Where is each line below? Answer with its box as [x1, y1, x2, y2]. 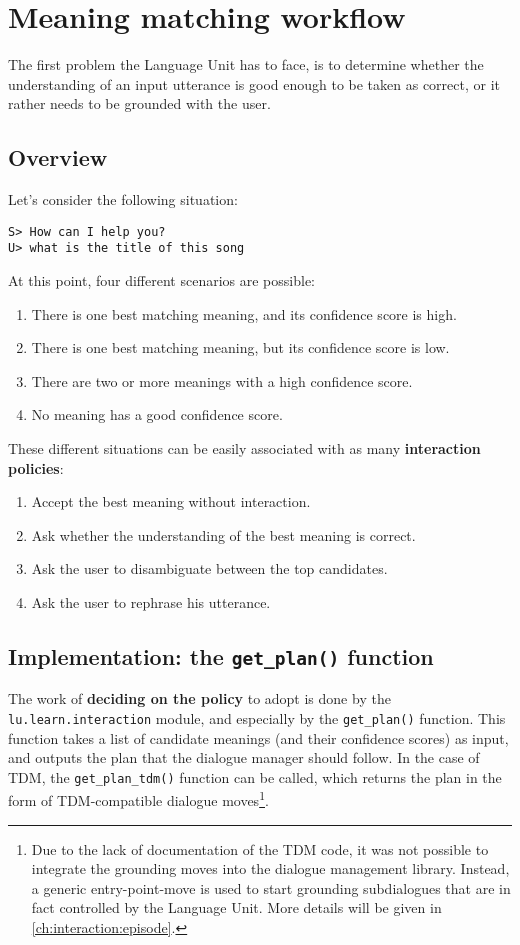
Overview [8, 142, 108, 173]
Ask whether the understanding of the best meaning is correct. [31, 524, 416, 545]
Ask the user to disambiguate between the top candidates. [31, 558, 388, 579]
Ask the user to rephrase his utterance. [31, 591, 271, 612]
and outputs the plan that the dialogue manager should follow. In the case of [8, 747, 480, 768]
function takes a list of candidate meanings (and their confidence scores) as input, [8, 727, 509, 748]
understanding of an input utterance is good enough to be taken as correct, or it [8, 73, 501, 94]
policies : [8, 457, 64, 478]
